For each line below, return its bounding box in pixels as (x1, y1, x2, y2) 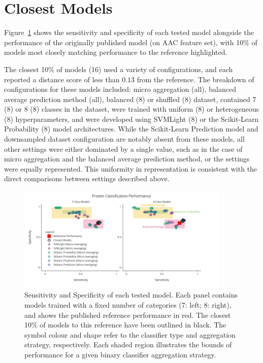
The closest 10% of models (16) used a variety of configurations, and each (4, 63, 233, 74)
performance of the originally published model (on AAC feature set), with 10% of (4, 37, 257, 47)
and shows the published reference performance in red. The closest (24, 309, 231, 320)
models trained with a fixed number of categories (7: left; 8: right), (24, 300, 232, 310)
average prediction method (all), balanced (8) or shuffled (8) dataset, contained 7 (4, 93, 256, 104)
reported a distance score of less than (4, 74, 120, 84)
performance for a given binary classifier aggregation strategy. (24, 349, 216, 359)
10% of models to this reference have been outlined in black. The (24, 319, 226, 330)
